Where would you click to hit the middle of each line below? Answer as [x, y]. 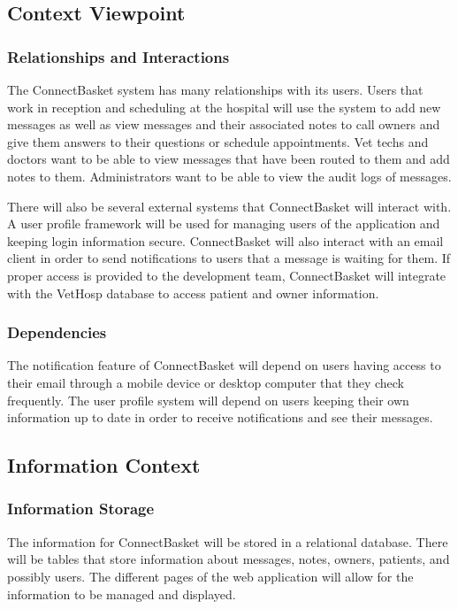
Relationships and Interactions [118, 56]
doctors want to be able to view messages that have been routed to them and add [229, 159]
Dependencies [57, 332]
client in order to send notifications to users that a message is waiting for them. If [229, 258]
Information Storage [81, 509]
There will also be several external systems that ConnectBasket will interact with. [229, 206]
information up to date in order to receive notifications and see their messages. [220, 417]
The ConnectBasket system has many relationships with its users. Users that [215, 89]
